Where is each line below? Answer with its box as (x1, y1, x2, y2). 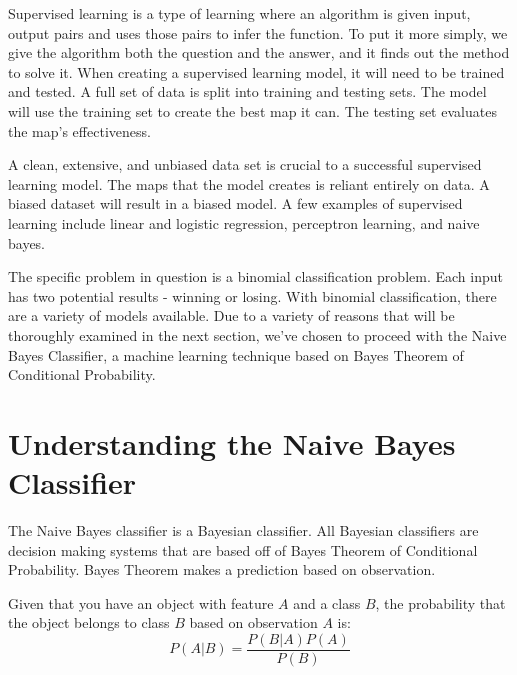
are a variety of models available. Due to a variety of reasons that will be (8, 305, 455, 326)
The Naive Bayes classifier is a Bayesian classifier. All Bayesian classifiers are (8, 520, 479, 540)
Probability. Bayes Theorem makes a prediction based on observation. (8, 559, 436, 580)
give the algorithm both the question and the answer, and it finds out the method (8, 42, 510, 63)
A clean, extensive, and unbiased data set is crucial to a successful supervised (8, 154, 482, 175)
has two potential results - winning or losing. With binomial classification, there (8, 285, 497, 306)
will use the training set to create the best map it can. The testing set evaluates (8, 100, 497, 121)
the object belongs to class (8, 612, 170, 633)
